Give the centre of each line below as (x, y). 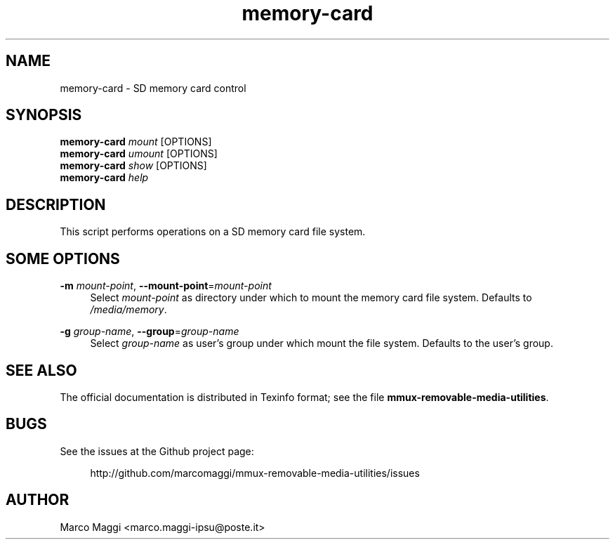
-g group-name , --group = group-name (150, 331)
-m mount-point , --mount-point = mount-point (166, 286)
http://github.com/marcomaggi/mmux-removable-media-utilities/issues (255, 473)
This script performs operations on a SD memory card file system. (213, 232)
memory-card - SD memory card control (153, 88)
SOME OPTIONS (63, 258)
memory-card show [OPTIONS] (133, 166)
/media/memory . (128, 310)
